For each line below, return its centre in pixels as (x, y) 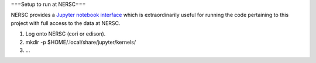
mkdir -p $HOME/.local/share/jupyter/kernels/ (81, 42)
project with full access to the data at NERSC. (66, 23)
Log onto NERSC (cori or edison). (66, 34)
